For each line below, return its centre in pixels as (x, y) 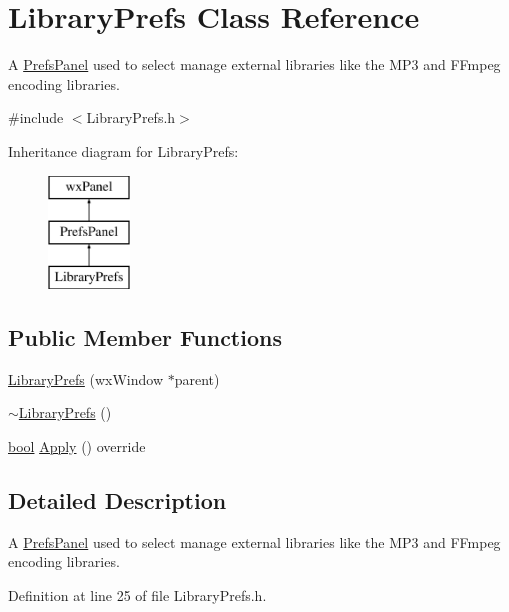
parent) (197, 378)
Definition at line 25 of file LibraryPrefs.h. (137, 594)
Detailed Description (117, 499)
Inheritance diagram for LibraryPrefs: (123, 150)
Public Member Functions (145, 336)
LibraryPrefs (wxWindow (86, 378)
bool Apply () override (77, 445)
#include (36, 117)
